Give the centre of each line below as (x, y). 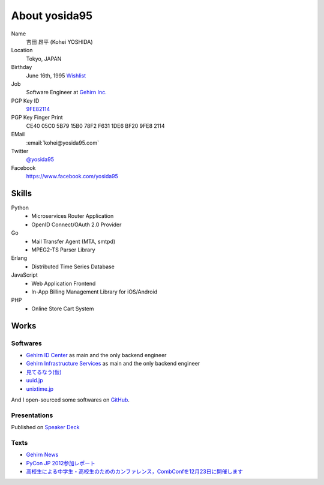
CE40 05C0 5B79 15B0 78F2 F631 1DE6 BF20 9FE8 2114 (95, 125)
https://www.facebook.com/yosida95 (72, 176)
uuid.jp (34, 381)
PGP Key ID (25, 101)
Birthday (22, 67)
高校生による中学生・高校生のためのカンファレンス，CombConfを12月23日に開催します (134, 471)
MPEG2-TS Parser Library (63, 250)
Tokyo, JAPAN (44, 59)
